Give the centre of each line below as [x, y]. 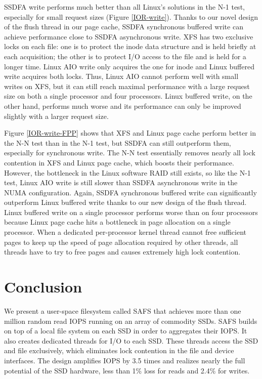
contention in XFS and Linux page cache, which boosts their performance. [119, 162]
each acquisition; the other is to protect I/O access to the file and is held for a [125, 56]
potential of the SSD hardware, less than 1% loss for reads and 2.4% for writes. [127, 370]
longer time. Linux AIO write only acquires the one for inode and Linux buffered [129, 66]
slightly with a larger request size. [56, 116]
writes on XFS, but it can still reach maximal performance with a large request [127, 86]
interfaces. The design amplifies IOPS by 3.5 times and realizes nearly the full [125, 360]
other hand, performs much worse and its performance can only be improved [123, 106]
